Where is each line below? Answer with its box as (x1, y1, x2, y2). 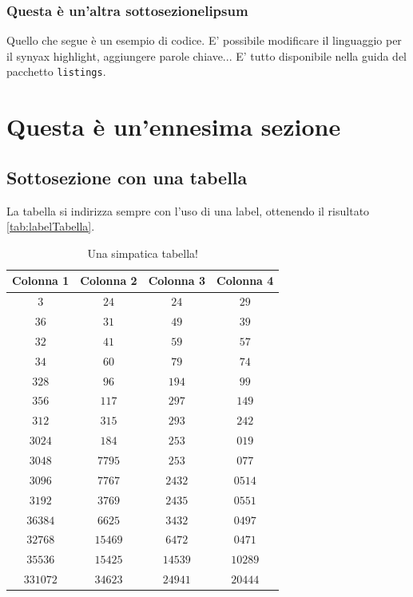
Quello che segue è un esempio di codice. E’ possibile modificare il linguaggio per (6, 32, 402, 49)
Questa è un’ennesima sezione (6, 110, 341, 143)
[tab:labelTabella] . (6, 218, 95, 235)
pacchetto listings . (6, 63, 106, 80)
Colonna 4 (216, 272, 274, 289)
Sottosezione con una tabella (6, 164, 248, 189)
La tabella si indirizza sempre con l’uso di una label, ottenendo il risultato (6, 202, 370, 219)
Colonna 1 (12, 272, 69, 289)
